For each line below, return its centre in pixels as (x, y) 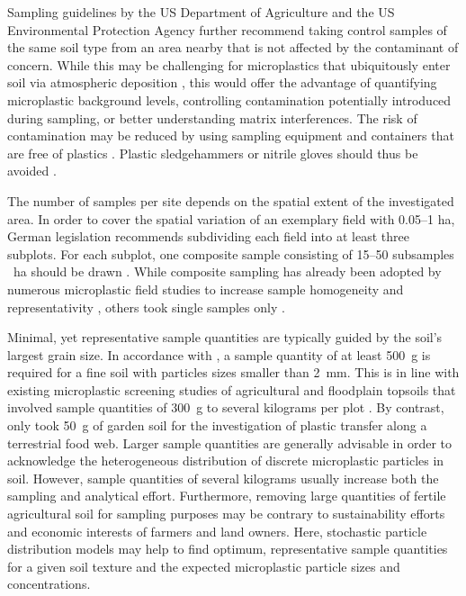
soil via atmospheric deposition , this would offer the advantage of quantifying (222, 82)
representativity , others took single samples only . (146, 307)
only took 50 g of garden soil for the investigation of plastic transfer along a (217, 425)
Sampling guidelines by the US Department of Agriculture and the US (201, 12)
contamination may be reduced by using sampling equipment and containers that (231, 135)
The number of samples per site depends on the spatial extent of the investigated (231, 200)
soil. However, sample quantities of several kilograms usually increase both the (223, 478)
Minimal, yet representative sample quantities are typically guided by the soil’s (225, 337)
